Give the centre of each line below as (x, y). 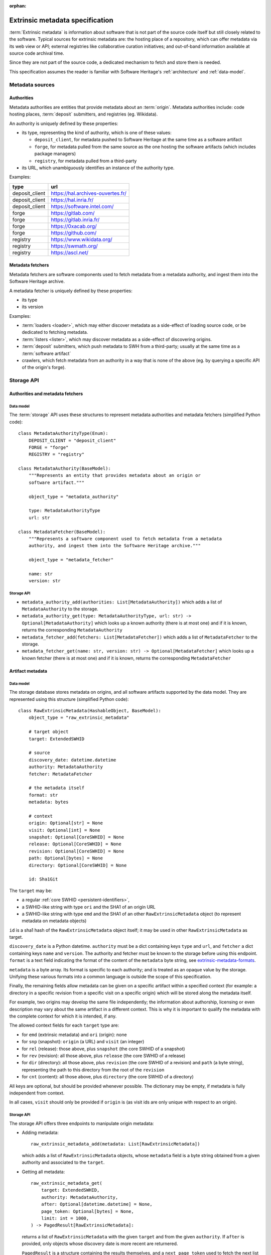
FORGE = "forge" (48, 447)
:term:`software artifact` (46, 353)
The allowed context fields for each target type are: (64, 1025)
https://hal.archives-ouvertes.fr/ (89, 193)
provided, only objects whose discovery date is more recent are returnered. (100, 1244)
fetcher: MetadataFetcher (60, 774)
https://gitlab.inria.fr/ (75, 219)
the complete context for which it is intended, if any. (63, 1016)
